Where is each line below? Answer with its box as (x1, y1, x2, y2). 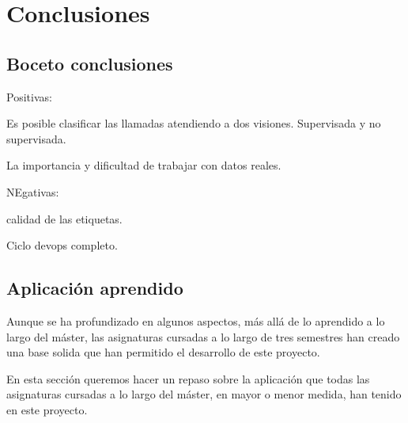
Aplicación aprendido (6, 276, 183, 300)
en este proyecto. (6, 401, 88, 417)
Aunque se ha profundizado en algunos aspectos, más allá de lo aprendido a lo (6, 312, 385, 329)
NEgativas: (6, 183, 59, 200)
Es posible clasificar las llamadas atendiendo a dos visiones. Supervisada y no (6, 115, 381, 131)
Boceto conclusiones (6, 51, 173, 75)
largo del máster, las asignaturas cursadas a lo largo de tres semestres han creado (6, 328, 400, 345)
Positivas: (6, 88, 52, 105)
